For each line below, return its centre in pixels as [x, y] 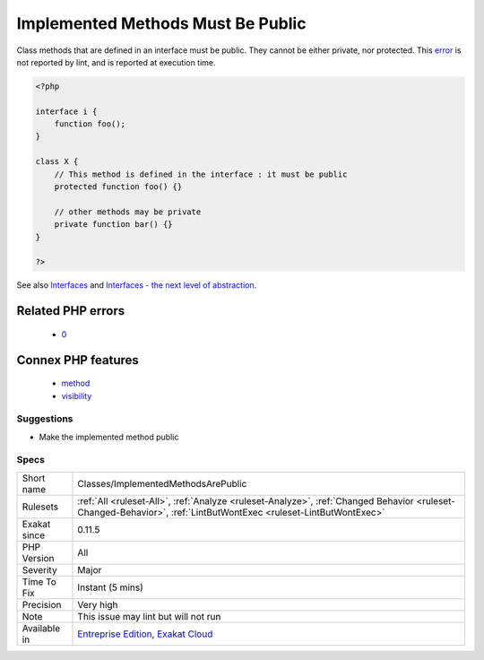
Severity [39, 569]
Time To [39, 581]
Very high [98, 604]
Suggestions [45, 419]
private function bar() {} [114, 225]
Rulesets [40, 507]
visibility [77, 395]
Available [41, 628]
